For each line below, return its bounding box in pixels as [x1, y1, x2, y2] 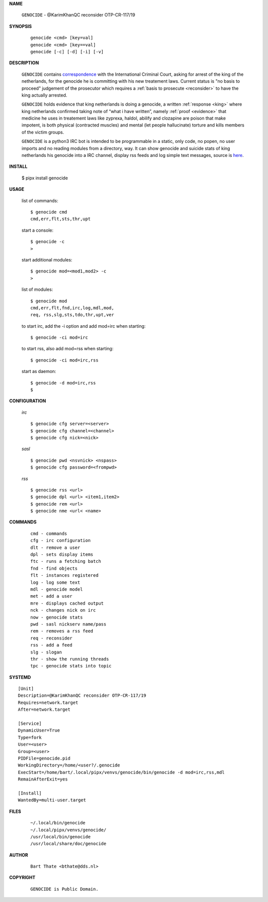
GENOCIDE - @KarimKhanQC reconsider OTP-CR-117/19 [21, 12, 135, 18]
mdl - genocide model [30, 587, 83, 592]
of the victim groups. [21, 129, 65, 135]
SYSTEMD [9, 674, 31, 680]
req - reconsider [30, 635, 72, 641]
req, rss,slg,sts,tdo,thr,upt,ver [30, 312, 114, 318]
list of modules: [21, 286, 53, 292]
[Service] [18, 721, 42, 727]
